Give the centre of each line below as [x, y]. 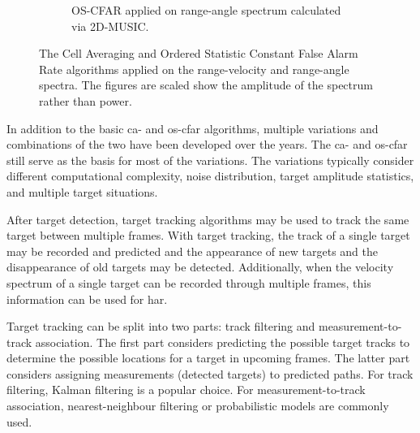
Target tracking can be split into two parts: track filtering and [161, 326]
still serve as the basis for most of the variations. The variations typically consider [210, 160]
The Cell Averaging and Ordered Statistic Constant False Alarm [199, 53]
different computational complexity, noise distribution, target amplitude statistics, [210, 176]
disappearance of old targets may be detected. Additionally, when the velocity [200, 267]
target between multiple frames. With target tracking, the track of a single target [208, 235]
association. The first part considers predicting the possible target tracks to [223, 342]
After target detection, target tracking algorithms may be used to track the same [208, 219]
